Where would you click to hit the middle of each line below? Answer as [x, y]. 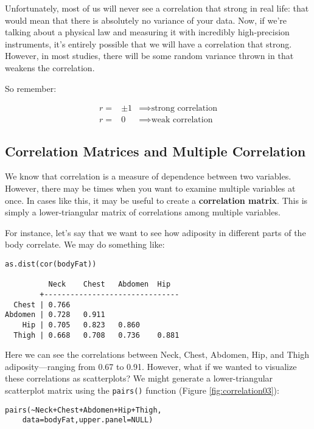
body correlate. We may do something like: [85, 244]
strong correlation [184, 109]
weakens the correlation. [50, 67]
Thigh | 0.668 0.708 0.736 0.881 [96, 335]
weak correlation [182, 120]
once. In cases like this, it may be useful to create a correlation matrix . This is [156, 200]
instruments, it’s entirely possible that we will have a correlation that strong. [148, 44]
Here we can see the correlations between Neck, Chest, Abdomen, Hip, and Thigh [157, 354]
